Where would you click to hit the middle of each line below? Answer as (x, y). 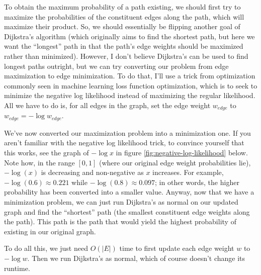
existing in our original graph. (50, 231)
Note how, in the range (39, 162)
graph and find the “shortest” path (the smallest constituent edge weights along (127, 211)
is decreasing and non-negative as (92, 172)
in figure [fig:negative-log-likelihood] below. (182, 153)
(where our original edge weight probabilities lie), (175, 162)
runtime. (17, 268)
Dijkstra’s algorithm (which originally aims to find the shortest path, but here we (129, 36)
